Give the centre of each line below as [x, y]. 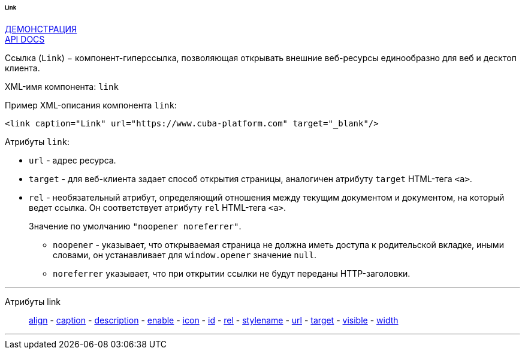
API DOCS [25, 39]
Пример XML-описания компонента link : [91, 105]
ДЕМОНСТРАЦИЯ [41, 29]
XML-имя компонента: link [62, 86]
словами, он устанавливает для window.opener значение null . [185, 255]
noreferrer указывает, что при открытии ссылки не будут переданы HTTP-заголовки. [232, 273]
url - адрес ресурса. [73, 160]
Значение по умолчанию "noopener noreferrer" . [135, 226]
